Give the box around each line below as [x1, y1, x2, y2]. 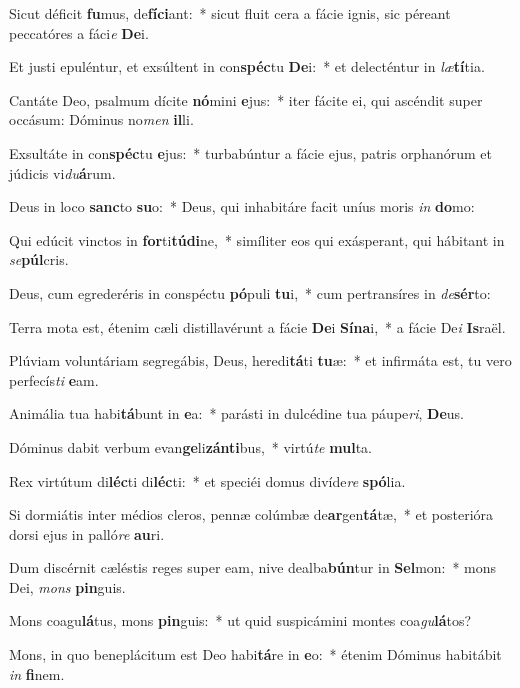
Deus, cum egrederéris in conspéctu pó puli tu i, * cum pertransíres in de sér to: [9, 282, 491, 303]
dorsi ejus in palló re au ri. [9, 523, 165, 544]
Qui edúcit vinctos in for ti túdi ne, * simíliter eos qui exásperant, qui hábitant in [9, 229, 505, 250]
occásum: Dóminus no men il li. [9, 109, 194, 130]
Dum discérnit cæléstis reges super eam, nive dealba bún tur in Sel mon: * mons [9, 557, 497, 578]
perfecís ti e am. [9, 369, 99, 390]
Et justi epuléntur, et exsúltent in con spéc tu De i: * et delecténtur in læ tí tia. [9, 56, 485, 77]
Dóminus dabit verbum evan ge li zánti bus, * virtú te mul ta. [9, 436, 372, 457]
